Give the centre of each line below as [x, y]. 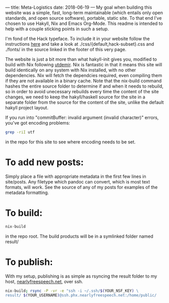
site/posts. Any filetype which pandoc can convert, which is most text [78, 181]
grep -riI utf [20, 132]
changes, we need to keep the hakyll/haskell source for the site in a [75, 97]
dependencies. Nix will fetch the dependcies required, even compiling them [84, 75]
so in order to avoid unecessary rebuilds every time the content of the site [82, 91]
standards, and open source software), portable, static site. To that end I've [83, 18]
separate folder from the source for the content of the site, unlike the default [84, 102]
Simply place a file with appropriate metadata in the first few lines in [76, 176]
